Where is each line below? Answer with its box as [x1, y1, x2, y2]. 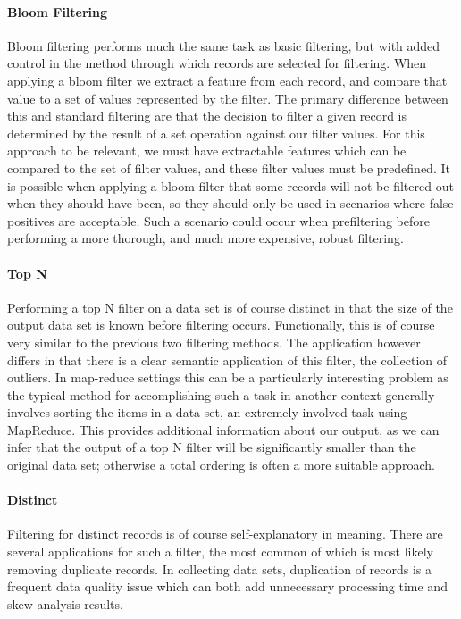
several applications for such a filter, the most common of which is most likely [7, 542, 433, 561]
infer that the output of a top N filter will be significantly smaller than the [7, 438, 416, 456]
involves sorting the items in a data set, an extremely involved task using [7, 403, 407, 422]
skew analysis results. [7, 594, 123, 613]
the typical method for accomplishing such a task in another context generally [7, 385, 435, 404]
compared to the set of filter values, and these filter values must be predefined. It [7, 158, 450, 177]
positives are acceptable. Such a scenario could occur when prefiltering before [7, 211, 430, 230]
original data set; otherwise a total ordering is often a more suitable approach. [7, 456, 435, 474]
